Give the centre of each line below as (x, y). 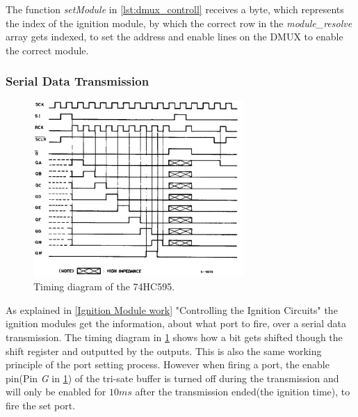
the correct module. (47, 50)
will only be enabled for (56, 392)
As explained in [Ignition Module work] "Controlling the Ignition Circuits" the (172, 309)
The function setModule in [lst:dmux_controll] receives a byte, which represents (175, 9)
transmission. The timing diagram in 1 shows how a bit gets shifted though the (174, 337)
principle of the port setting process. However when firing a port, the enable (168, 364)
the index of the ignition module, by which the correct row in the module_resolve (179, 23)
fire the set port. (41, 405)
